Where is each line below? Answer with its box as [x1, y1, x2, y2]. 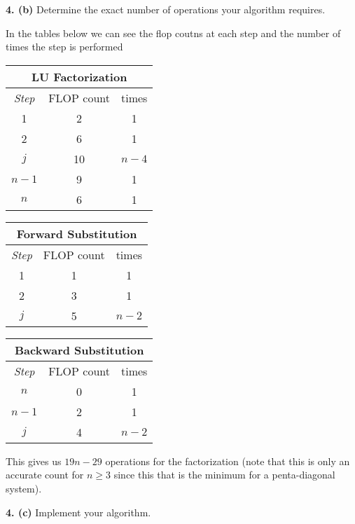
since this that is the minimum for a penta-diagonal [113, 467, 335, 482]
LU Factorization [32, 68, 127, 85]
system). [6, 481, 42, 495]
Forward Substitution [16, 225, 137, 242]
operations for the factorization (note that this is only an [105, 453, 350, 468]
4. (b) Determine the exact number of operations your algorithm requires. [6, 2, 326, 16]
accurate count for [6, 467, 84, 482]
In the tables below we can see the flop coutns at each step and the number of [6, 25, 341, 40]
